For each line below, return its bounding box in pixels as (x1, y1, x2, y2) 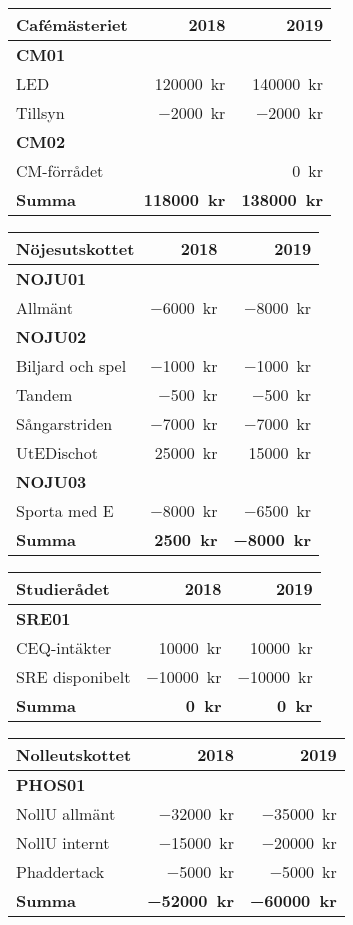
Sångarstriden (16, 412, 113, 435)
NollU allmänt (16, 802, 116, 825)
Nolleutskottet (16, 743, 132, 766)
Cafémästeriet (16, 13, 128, 36)
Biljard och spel (16, 354, 127, 377)
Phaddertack (16, 860, 105, 883)
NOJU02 (16, 325, 87, 348)
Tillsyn (16, 101, 65, 124)
